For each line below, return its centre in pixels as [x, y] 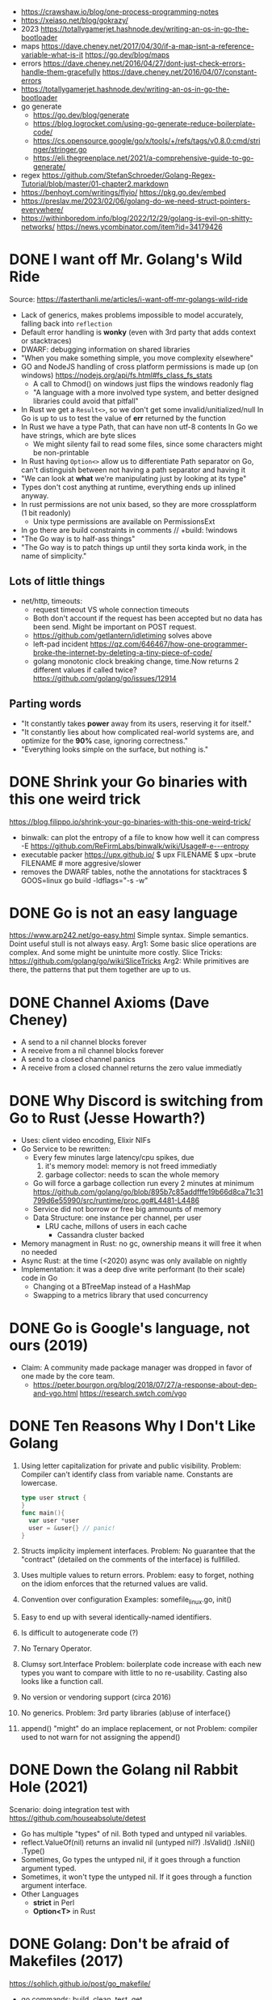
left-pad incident [61, 644]
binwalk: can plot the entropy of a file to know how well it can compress [140, 837]
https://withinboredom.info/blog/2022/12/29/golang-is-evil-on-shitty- [137, 218]
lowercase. [39, 1483]
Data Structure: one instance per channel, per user [117, 1217]
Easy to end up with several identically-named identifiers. [116, 1617]
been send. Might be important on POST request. [115, 626]
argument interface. [54, 1886]
